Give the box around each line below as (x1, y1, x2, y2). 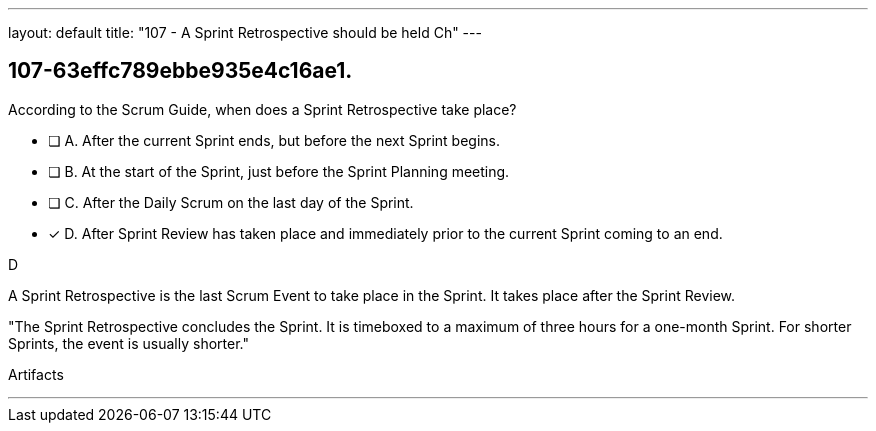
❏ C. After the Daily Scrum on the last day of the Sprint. (48, 193, 414, 211)
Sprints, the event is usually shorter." (8, 334, 249, 352)
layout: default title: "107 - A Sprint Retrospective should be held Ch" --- (8, 24, 482, 41)
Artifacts (8, 365, 64, 383)
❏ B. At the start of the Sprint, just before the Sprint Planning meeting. (48, 162, 510, 180)
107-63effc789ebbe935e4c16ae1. (8, 58, 353, 84)
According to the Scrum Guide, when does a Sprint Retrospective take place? (8, 100, 517, 118)
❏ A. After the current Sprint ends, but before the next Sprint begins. (48, 131, 500, 149)
